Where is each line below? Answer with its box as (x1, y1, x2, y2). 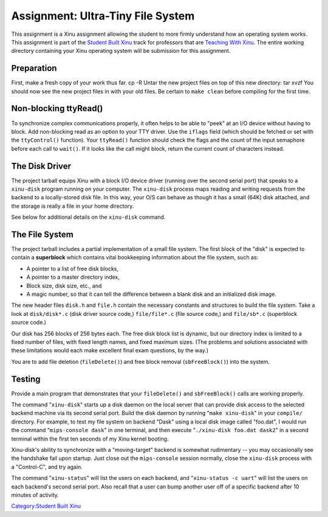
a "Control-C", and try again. (11, 463, 83, 470)
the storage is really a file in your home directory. (11, 202, 134, 210)
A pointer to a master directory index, (26, 273, 120, 281)
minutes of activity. (11, 491, 59, 498)
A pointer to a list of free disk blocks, (26, 265, 118, 272)
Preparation (11, 63, 57, 74)
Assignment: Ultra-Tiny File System (11, 9, 195, 22)
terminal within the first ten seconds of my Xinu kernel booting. (11, 435, 169, 442)
